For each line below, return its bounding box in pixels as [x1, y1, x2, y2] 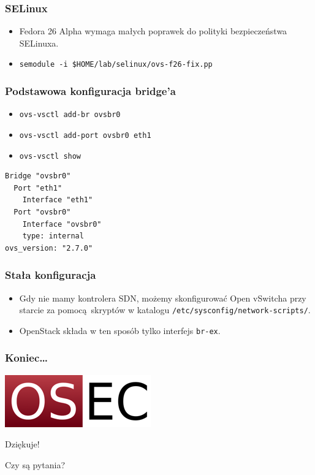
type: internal [22, 232, 84, 241]
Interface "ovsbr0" [22, 219, 102, 229]
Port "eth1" [13, 183, 63, 192]
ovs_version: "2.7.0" [5, 243, 93, 253]
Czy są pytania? [5, 458, 66, 471]
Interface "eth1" [22, 196, 93, 205]
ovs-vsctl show [19, 151, 82, 161]
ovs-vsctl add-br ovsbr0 [19, 110, 121, 120]
